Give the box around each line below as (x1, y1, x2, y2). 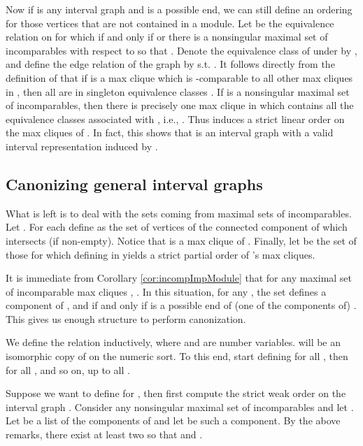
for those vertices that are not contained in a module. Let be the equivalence (6, 15, 334, 30)
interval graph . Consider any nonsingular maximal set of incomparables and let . (6, 399, 354, 414)
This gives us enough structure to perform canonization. (6, 311, 246, 326)
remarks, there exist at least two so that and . (6, 427, 203, 442)
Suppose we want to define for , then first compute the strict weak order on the (6, 386, 346, 401)
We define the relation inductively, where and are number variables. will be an (6, 335, 341, 350)
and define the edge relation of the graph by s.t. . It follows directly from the (6, 57, 335, 71)
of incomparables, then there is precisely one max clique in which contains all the (6, 98, 354, 113)
